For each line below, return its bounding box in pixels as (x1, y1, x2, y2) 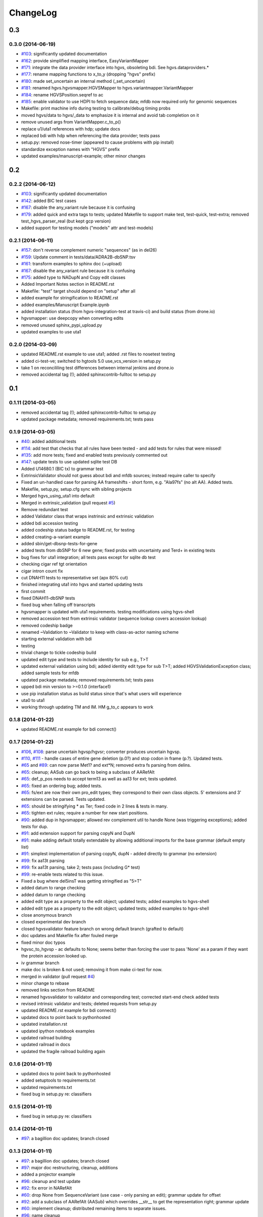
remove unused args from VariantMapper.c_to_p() (21, 119, 121, 125)
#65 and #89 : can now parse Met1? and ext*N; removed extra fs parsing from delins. (21, 762, 191, 768)
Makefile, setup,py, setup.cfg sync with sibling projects (21, 486, 132, 492)
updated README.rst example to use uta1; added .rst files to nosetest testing (21, 351, 175, 357)
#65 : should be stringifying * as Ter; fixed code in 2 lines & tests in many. (21, 803, 168, 809)
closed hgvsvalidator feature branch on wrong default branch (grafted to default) (21, 925, 184, 932)
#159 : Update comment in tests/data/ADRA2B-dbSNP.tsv (21, 254, 136, 260)
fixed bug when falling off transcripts (21, 602, 95, 608)
